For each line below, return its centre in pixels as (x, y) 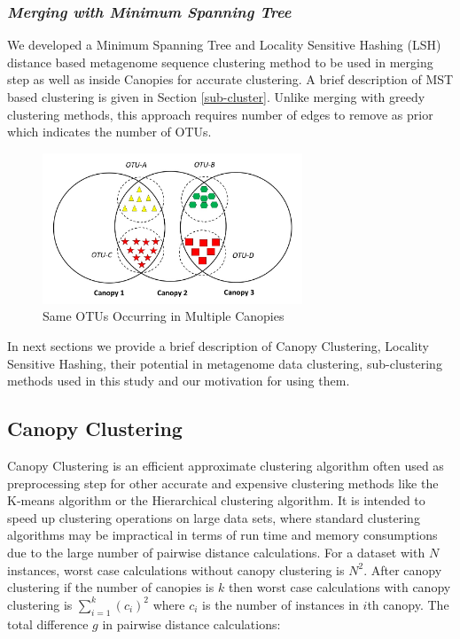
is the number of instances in (281, 604)
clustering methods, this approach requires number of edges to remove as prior (220, 114)
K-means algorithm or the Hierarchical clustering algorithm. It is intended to (216, 500)
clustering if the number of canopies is (111, 587)
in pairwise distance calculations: (191, 623)
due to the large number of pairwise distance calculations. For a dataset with (216, 552)
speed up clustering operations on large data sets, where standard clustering (214, 517)
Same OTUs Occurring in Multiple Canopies (164, 316)
